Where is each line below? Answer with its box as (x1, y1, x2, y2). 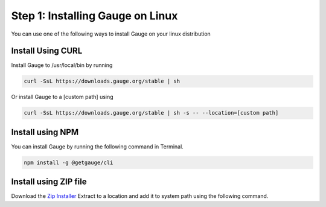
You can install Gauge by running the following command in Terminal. (11, 142, 184, 150)
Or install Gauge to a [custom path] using (11, 94, 114, 101)
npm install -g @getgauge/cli (24, 159, 113, 166)
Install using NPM (11, 127, 79, 137)
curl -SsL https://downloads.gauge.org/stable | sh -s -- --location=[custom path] (24, 109, 279, 116)
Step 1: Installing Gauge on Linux (11, 9, 178, 22)
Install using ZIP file (11, 177, 87, 187)
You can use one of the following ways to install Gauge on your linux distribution (11, 30, 211, 37)
